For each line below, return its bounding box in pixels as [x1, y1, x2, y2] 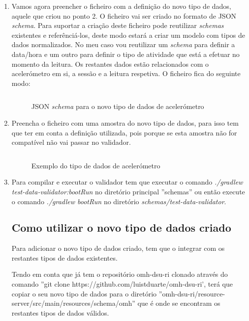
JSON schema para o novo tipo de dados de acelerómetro [31, 101, 204, 111]
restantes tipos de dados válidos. [11, 307, 109, 318]
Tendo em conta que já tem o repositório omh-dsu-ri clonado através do [11, 269, 228, 279]
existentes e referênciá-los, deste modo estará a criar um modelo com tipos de [11, 29, 246, 40]
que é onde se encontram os [137, 298, 220, 308]
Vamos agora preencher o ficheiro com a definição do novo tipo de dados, [11, 1, 231, 11]
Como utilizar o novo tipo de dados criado [11, 220, 231, 235]
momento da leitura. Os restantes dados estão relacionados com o [11, 58, 209, 69]
